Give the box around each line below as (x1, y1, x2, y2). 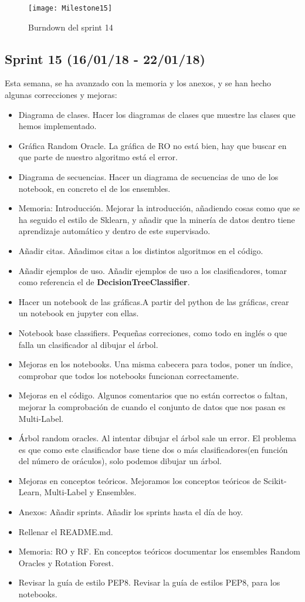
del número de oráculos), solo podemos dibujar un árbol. (18, 455, 222, 467)
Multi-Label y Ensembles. (44, 486, 137, 498)
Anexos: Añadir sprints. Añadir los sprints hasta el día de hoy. (18, 506, 243, 518)
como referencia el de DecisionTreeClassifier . (18, 276, 190, 288)
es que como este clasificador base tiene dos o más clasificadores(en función (18, 443, 288, 455)
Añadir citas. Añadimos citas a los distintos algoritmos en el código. (18, 244, 263, 256)
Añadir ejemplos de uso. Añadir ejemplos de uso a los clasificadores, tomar (18, 264, 287, 276)
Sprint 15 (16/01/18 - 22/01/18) (5, 49, 205, 67)
